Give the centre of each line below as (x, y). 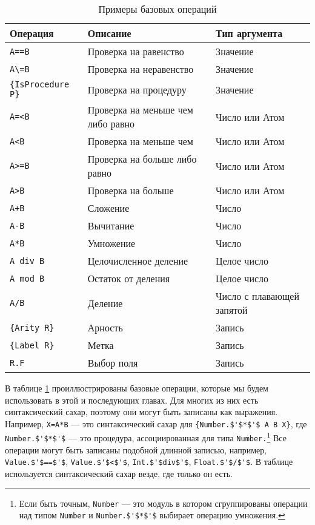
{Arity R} (32, 327)
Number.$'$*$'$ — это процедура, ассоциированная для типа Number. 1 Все (146, 437)
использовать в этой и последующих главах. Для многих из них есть (132, 400)
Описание (109, 33)
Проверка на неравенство (141, 69)
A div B (27, 261)
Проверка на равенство (136, 51)
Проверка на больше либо (142, 159)
